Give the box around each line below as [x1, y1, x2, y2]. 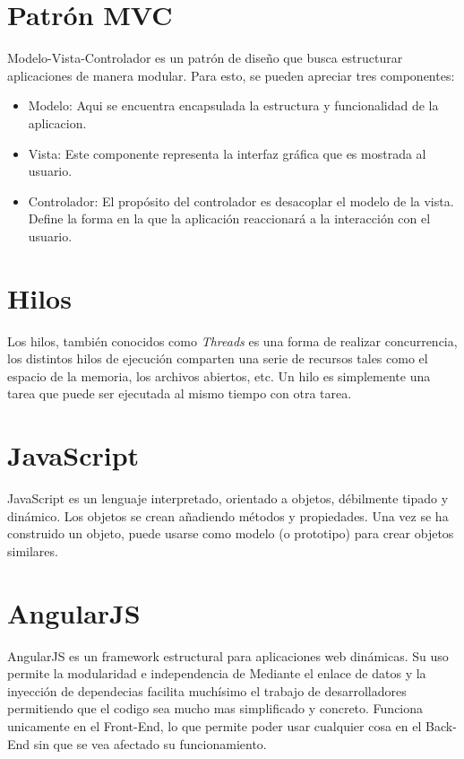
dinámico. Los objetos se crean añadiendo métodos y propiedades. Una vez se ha [7, 506, 449, 525]
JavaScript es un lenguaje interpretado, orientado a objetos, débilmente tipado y [7, 489, 449, 508]
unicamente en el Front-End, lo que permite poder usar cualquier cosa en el [7, 716, 422, 735]
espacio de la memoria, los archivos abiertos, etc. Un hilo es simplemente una [7, 366, 431, 385]
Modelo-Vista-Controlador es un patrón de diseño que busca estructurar [7, 48, 403, 67]
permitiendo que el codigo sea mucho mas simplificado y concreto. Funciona [7, 699, 424, 718]
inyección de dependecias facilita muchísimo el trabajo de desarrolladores [7, 681, 407, 700]
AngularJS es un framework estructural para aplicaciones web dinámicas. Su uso [7, 646, 449, 665]
